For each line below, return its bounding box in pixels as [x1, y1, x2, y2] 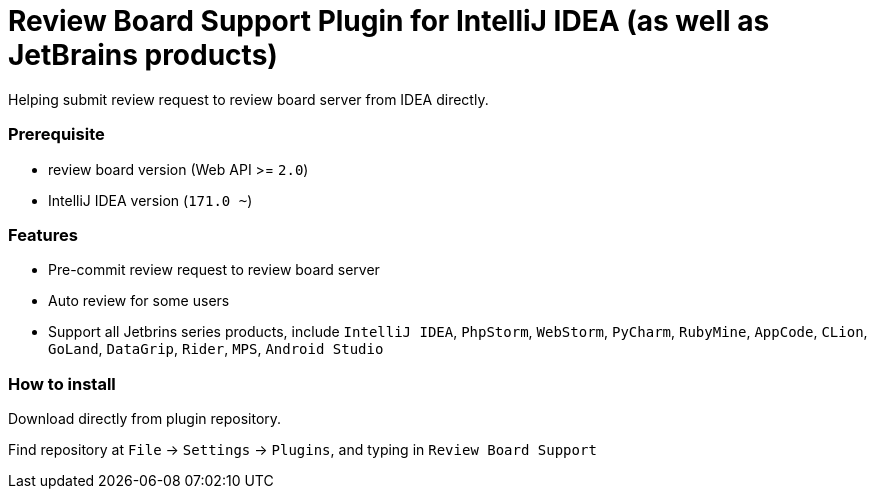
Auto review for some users [48, 292, 230, 310]
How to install [8, 373, 116, 394]
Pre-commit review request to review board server [48, 261, 380, 279]
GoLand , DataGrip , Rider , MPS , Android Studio [48, 340, 384, 358]
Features [8, 224, 78, 245]
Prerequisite [8, 124, 105, 145]
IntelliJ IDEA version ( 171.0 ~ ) [48, 191, 253, 209]
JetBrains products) [8, 38, 278, 72]
